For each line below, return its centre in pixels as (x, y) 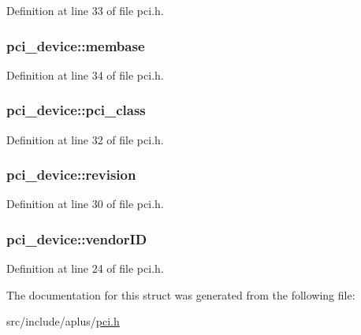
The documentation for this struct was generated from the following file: (181, 294)
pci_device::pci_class (76, 110)
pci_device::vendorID (77, 238)
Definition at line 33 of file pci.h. (85, 10)
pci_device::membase (76, 45)
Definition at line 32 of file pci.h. (85, 139)
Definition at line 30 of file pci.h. (85, 204)
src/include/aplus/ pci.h (63, 321)
